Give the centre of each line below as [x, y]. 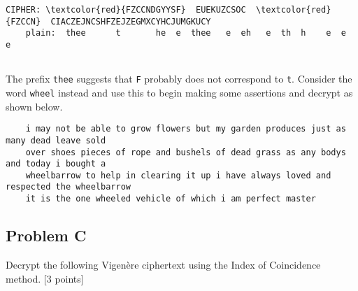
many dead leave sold [56, 140]
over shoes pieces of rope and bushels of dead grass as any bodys [186, 152]
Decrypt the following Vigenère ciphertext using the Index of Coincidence [163, 264]
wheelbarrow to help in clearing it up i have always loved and [178, 175]
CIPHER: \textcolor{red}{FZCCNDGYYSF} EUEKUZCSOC [126, 10]
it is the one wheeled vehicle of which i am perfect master [171, 199]
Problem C [46, 235]
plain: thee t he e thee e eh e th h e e [186, 33]
